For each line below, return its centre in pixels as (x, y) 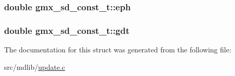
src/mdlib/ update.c (35, 66)
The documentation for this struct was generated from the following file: (118, 50)
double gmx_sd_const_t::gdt (67, 30)
